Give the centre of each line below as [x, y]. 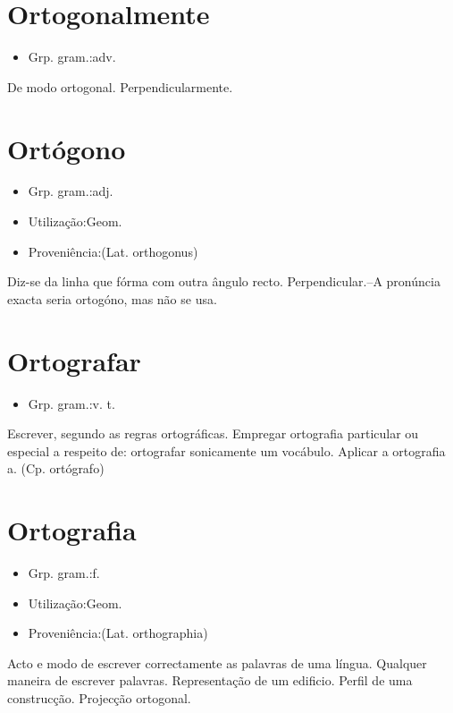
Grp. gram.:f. [64, 573]
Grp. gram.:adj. [71, 191]
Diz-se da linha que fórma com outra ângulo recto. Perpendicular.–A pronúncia [224, 281]
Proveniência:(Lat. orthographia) [118, 633]
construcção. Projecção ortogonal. [99, 698]
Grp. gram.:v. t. [71, 403]
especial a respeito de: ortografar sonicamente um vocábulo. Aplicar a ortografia [226, 450]
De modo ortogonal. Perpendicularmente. [120, 86]
